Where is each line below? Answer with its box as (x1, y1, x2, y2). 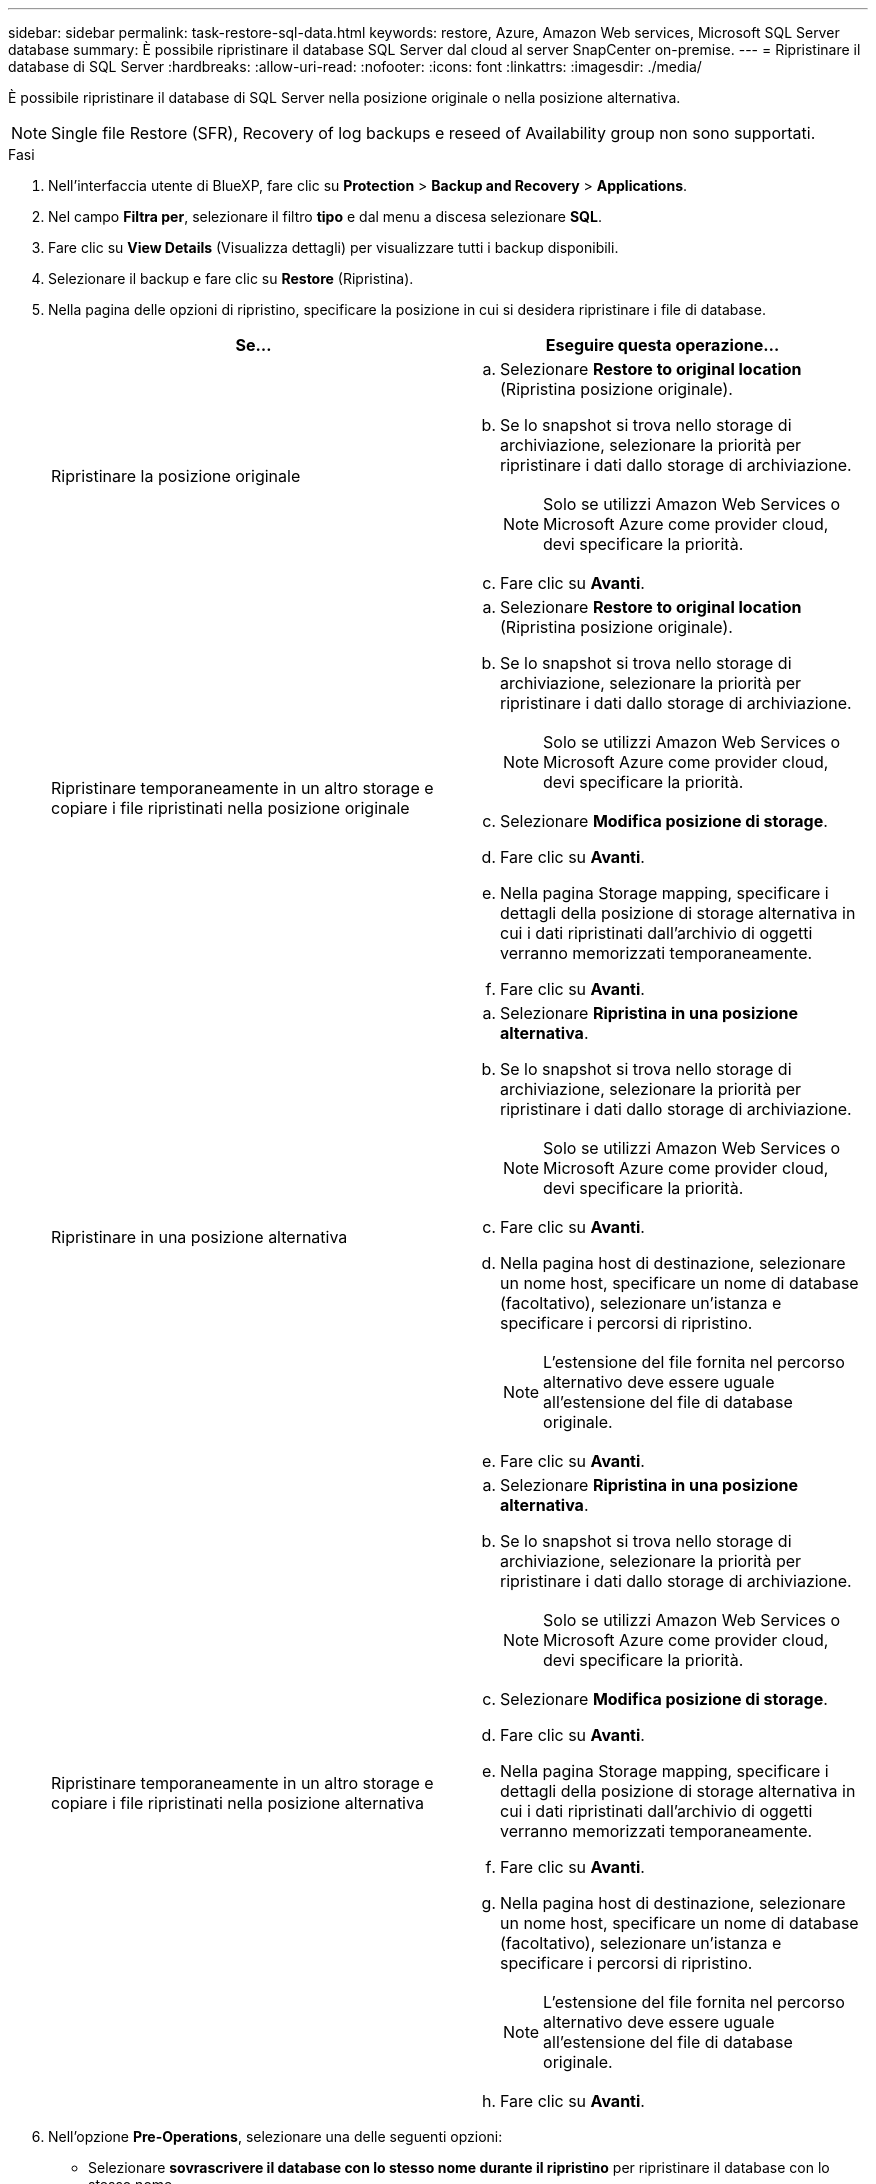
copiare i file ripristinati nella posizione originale (51, 798, 410, 818)
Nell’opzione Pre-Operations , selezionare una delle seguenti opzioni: (48, 2128, 503, 2145)
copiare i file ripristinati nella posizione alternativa (51, 1793, 424, 1813)
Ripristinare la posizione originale (51, 466, 301, 486)
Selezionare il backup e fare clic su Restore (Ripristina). (48, 270, 414, 287)
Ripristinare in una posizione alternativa (51, 1227, 348, 1247)
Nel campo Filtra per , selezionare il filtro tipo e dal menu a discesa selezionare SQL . (48, 208, 602, 225)
